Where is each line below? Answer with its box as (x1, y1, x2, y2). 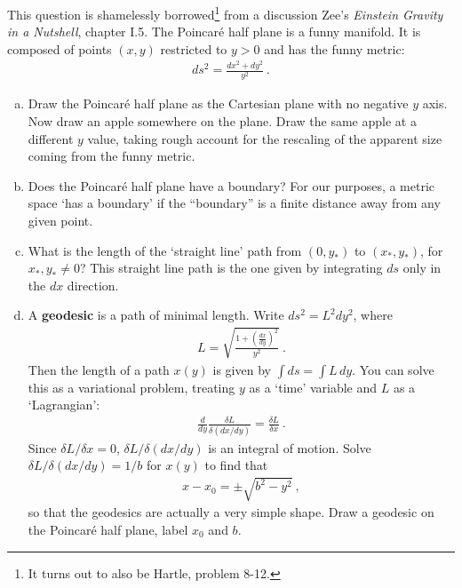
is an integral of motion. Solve (208, 438, 371, 457)
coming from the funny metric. (28, 147, 195, 165)
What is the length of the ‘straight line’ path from (28, 241, 302, 259)
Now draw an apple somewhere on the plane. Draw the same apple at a (28, 112, 417, 131)
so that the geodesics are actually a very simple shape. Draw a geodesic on (28, 503, 434, 521)
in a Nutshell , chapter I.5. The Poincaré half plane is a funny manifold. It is (7, 22, 421, 41)
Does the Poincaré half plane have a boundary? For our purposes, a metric (28, 176, 435, 195)
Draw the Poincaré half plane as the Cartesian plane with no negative (28, 94, 409, 113)
